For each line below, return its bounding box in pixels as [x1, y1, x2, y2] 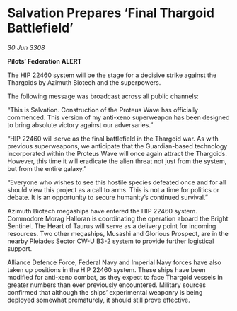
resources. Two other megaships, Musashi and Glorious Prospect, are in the [7, 229, 229, 237]
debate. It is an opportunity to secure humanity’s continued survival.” [7, 193, 209, 201]
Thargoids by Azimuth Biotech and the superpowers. [7, 78, 161, 86]
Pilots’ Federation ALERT [7, 57, 82, 65]
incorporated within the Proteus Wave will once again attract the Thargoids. [7, 149, 228, 158]
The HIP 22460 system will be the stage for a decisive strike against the [7, 71, 217, 79]
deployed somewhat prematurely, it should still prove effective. [7, 295, 190, 304]
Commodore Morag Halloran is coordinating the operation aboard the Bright [7, 214, 229, 223]
